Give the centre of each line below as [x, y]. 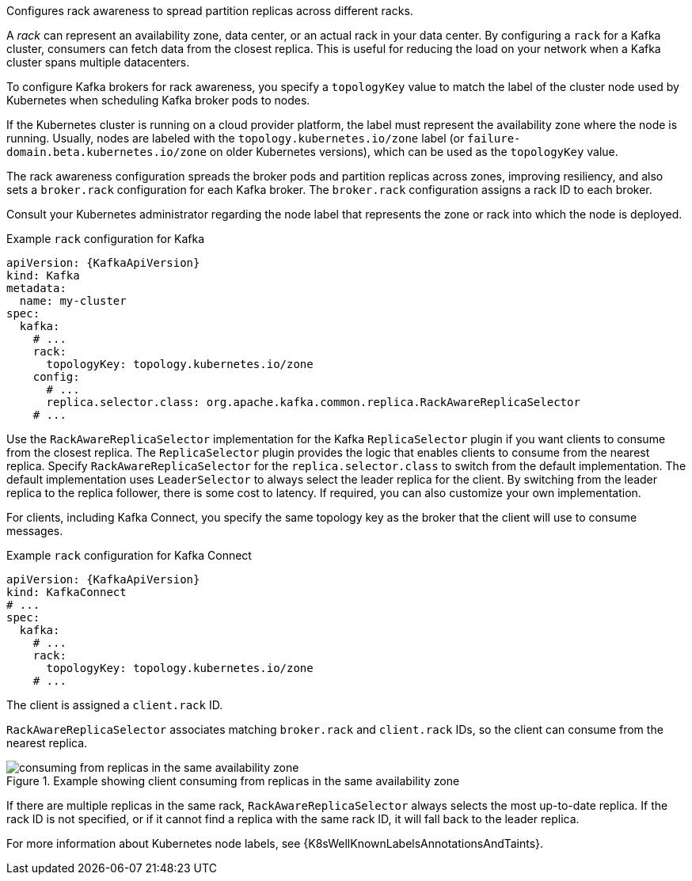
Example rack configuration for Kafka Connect [129, 555]
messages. [35, 531]
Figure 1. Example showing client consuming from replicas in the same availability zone [233, 781]
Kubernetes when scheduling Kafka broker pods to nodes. [158, 100]
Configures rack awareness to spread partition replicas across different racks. [210, 11]
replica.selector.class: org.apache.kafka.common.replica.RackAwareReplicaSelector [313, 402]
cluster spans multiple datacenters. [98, 62]
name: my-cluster [73, 301]
